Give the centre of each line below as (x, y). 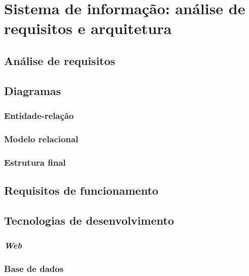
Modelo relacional (41, 139)
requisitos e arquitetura (88, 28)
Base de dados (34, 268)
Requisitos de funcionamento (81, 190)
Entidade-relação (39, 116)
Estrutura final (35, 162)
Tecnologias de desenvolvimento (89, 220)
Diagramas (33, 90)
